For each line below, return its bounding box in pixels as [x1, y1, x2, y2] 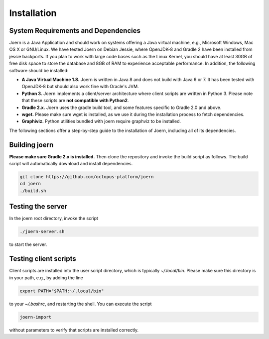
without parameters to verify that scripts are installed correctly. [9, 327, 139, 333]
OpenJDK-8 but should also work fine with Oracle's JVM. [21, 84, 139, 90]
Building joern [9, 140, 54, 149]
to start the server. [9, 241, 47, 247]
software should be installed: [9, 67, 69, 73]
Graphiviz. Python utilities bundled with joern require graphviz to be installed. [21, 118, 181, 124]
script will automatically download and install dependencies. [9, 161, 133, 167]
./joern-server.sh [19, 229, 65, 234]
